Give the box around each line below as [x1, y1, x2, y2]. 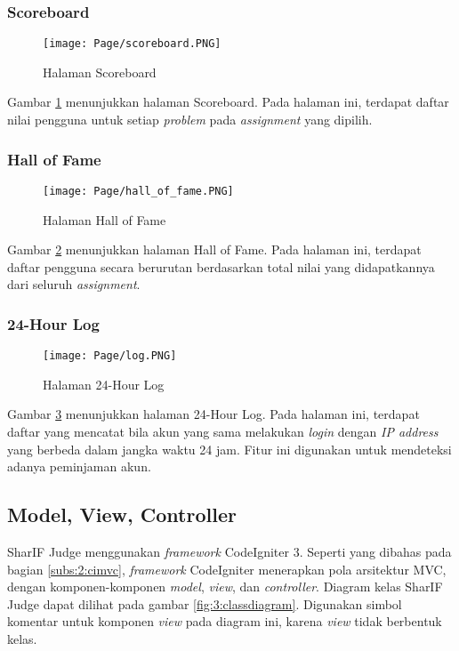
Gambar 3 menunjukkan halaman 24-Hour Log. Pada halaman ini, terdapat [7, 405, 420, 423]
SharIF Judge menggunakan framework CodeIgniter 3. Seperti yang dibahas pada [7, 542, 452, 560]
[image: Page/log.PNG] [43, 350, 177, 363]
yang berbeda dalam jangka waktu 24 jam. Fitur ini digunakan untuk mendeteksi [7, 439, 452, 458]
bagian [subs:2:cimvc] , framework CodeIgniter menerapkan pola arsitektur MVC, [7, 559, 447, 578]
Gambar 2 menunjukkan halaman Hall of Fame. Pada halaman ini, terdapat [7, 240, 422, 259]
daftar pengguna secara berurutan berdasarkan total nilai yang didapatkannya [7, 257, 435, 276]
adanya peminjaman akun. [7, 457, 151, 476]
